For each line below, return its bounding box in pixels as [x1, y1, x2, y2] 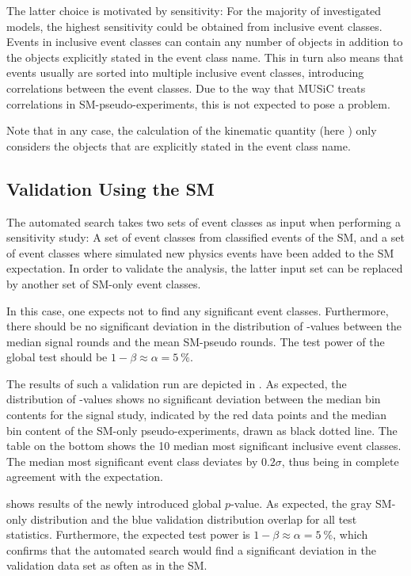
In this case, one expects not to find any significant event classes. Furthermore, [6, 302, 389, 319]
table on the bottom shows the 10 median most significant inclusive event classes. [6, 437, 401, 454]
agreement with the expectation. [6, 468, 163, 485]
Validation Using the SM [6, 176, 215, 200]
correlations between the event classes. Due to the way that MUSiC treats [6, 79, 366, 96]
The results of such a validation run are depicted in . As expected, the [6, 375, 347, 391]
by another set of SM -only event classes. [6, 275, 201, 292]
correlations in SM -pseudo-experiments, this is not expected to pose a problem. [6, 95, 390, 112]
